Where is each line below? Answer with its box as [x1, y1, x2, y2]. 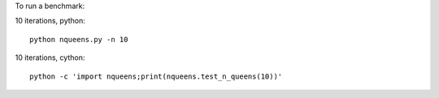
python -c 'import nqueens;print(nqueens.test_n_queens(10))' [29, 71, 283, 81]
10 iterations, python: [15, 16, 85, 26]
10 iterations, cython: [15, 53, 85, 62]
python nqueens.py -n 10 [29, 35, 128, 44]
